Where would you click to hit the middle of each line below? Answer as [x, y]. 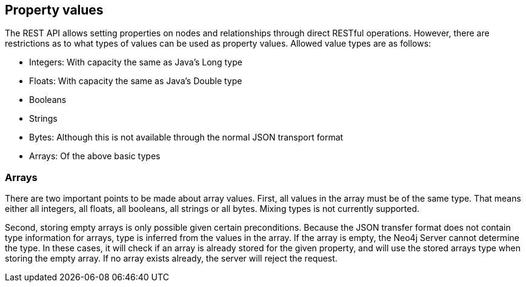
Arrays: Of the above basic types [95, 156]
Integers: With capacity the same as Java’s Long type [136, 62]
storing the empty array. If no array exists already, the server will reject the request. [171, 259]
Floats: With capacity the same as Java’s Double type [136, 81]
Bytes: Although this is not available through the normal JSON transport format [186, 137]
